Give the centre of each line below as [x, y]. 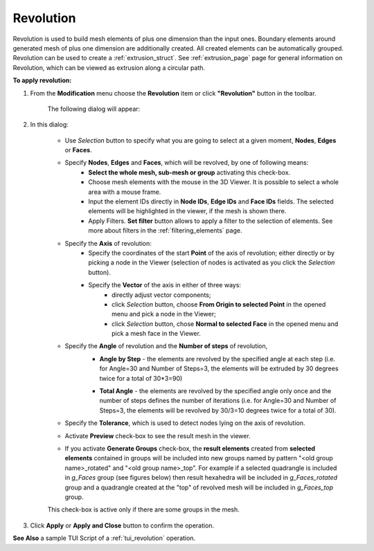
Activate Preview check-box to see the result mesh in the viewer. [158, 435]
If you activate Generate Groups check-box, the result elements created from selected [190, 449]
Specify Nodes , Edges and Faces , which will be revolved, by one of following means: [187, 163]
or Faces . [79, 150]
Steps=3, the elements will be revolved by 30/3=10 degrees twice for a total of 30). [218, 410]
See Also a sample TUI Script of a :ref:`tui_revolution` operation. [104, 538]
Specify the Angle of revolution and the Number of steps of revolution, [166, 346]
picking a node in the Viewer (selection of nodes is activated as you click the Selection [212, 262]
